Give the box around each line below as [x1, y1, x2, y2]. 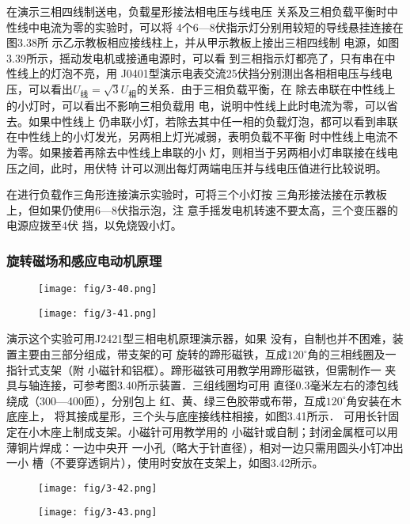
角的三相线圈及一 [307, 346, 397, 363]
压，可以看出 [6, 80, 73, 97]
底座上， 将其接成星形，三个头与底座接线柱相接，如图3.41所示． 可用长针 [6, 408, 389, 424]
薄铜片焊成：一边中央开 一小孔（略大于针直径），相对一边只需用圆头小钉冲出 [6, 439, 404, 455]
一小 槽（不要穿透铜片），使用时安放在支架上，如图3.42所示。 [6, 454, 324, 471]
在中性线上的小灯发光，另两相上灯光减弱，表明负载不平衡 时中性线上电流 [6, 128, 387, 145]
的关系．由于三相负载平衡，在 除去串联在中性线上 [136, 80, 396, 97]
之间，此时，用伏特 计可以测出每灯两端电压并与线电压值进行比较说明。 [17, 159, 387, 176]
